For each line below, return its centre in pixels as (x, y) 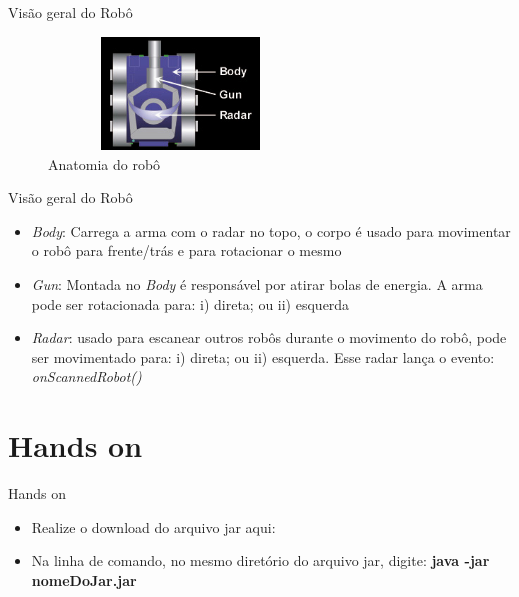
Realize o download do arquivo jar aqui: (153, 526)
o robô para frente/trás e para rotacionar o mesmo (186, 250)
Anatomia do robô (104, 163)
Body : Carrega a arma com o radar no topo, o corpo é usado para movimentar (271, 230)
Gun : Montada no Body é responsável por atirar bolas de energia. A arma (257, 283)
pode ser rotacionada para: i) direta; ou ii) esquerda (190, 303)
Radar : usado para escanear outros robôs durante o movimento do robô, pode (269, 337)
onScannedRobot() (86, 376)
